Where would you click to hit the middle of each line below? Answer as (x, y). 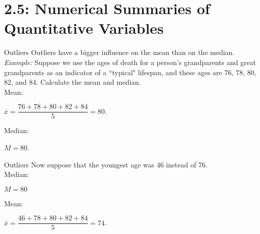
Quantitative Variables (84, 28)
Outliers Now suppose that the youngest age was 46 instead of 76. (106, 164)
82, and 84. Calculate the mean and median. (73, 82)
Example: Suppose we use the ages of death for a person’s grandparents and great (130, 62)
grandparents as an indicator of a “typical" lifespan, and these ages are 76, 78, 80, (130, 72)
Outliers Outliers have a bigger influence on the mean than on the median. (119, 52)
